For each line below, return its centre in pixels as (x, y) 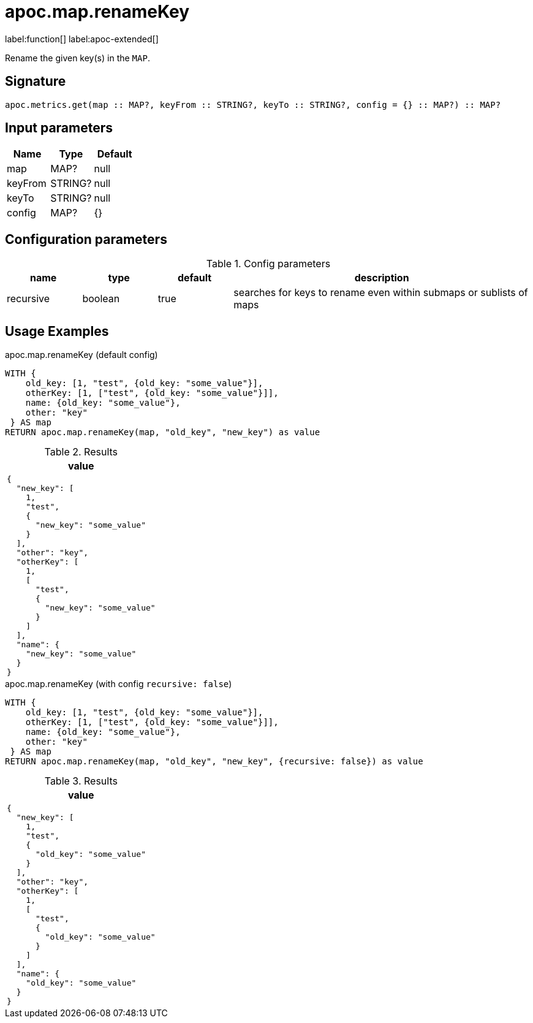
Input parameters (59, 128)
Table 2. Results (81, 452)
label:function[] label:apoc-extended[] (82, 39)
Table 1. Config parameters (268, 264)
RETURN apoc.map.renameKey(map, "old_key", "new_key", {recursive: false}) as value (214, 762)
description (382, 278)
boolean (101, 299)
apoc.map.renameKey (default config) (81, 355)
